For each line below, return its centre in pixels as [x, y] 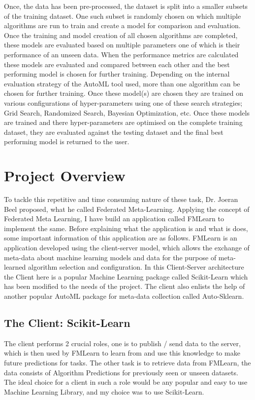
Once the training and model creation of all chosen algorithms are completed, [121, 35]
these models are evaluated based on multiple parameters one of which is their [122, 45]
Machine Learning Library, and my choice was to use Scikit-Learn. [104, 391]
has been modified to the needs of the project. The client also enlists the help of [125, 286]
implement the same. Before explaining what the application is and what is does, [126, 228]
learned [15, 267]
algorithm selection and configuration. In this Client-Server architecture [136, 267]
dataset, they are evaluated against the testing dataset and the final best [114, 132]
